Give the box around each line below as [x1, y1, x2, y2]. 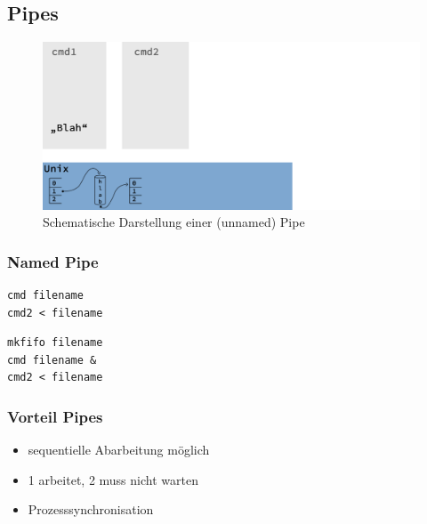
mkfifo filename [7, 336, 103, 350]
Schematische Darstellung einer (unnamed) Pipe [43, 213, 305, 231]
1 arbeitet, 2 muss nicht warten [28, 470, 198, 488]
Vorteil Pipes [7, 405, 103, 427]
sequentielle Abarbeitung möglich [28, 440, 210, 459]
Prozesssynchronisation [28, 500, 154, 519]
